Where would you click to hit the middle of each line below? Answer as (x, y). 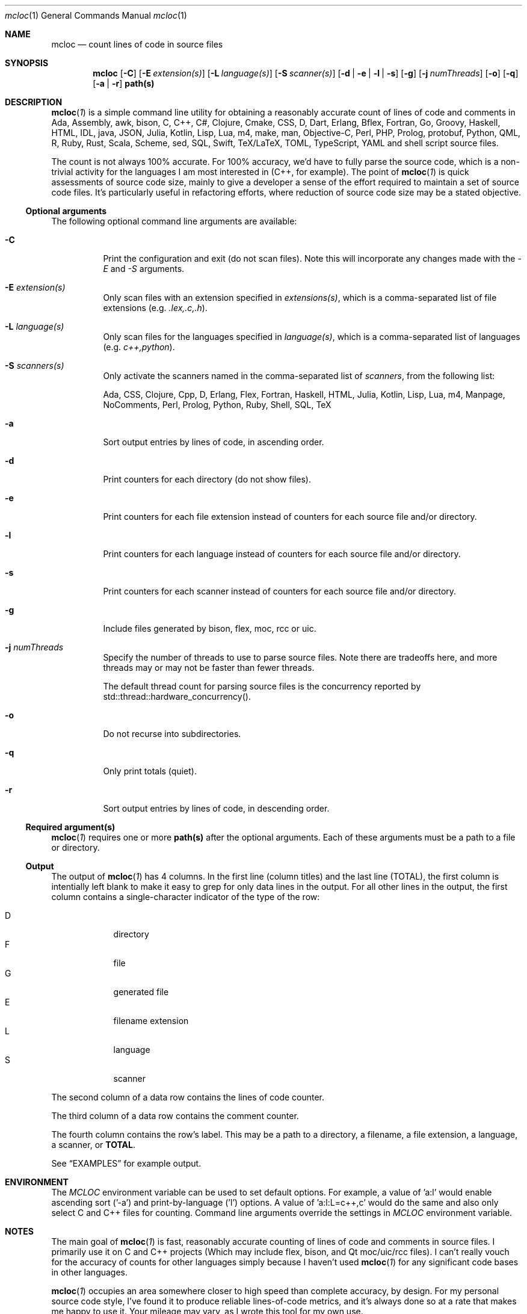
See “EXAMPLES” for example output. (126, 1163)
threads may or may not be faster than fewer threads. (209, 668)
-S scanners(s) (35, 366)
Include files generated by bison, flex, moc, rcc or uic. (210, 628)
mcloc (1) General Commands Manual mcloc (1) (96, 15)
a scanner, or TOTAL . (94, 1145)
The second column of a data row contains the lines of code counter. (188, 1097)
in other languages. (90, 1272)
